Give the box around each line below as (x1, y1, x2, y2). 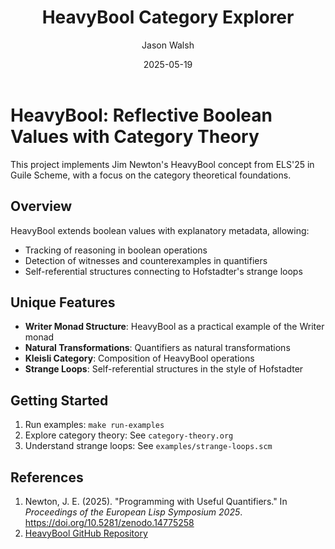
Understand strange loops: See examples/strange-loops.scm (24, 440, 273, 452)
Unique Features (10, 294, 116, 311)
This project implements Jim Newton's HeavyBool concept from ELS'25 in (10, 158, 315, 170)
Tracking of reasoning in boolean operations (24, 244, 208, 256)
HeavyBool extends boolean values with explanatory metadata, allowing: (10, 224, 310, 236)
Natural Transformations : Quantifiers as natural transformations (24, 342, 291, 354)
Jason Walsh (141, 39, 195, 51)
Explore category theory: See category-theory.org (24, 429, 234, 441)
